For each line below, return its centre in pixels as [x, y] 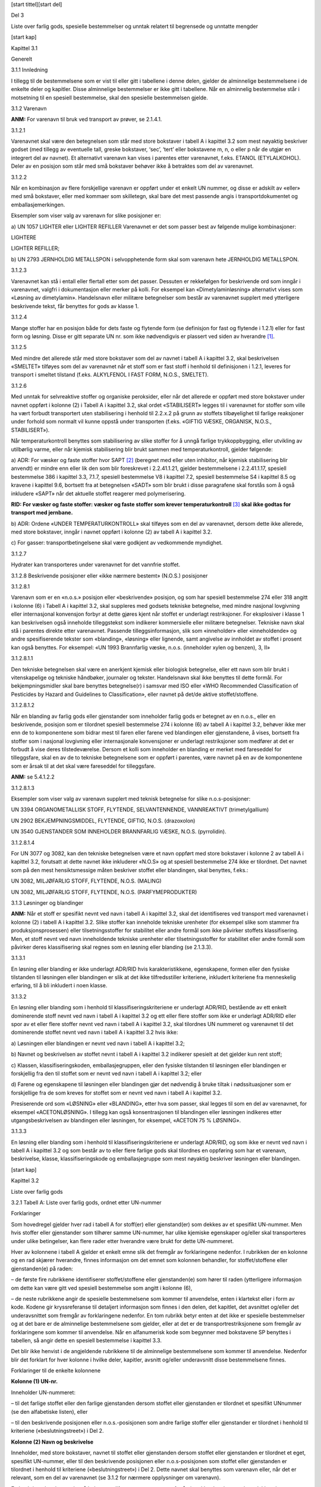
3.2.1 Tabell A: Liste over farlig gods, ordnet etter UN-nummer [86, 1203]
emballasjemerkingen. [38, 205]
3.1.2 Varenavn [29, 108]
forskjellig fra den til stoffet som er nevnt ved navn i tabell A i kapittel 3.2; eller [106, 1073]
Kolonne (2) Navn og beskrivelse [52, 1442]
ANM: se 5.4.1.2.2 [33, 777]
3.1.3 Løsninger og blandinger [47, 903]
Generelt [22, 59]
